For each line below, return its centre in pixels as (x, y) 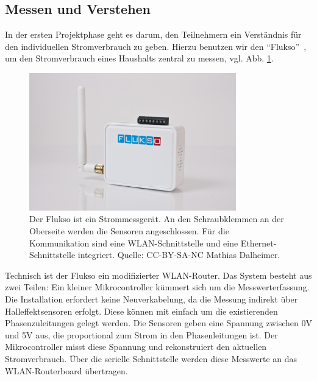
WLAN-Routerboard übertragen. (66, 370)
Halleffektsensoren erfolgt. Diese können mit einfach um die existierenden (141, 311)
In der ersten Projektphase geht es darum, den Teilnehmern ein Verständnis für (153, 34)
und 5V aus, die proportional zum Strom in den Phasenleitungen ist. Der (141, 334)
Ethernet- (258, 243)
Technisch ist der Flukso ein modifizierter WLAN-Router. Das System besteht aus (158, 275)
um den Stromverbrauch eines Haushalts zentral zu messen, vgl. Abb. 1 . (139, 58)
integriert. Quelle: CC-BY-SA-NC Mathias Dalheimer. (179, 255)
